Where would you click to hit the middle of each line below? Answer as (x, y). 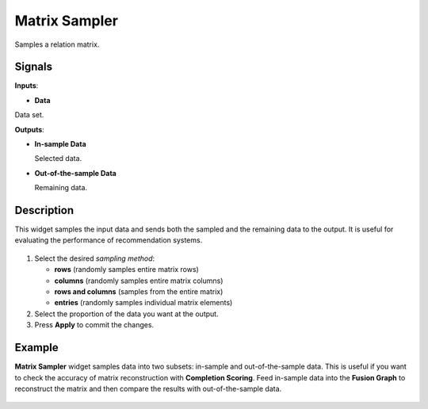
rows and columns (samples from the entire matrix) (139, 292)
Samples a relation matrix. (57, 44)
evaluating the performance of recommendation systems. (109, 240)
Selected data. (58, 159)
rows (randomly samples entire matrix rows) (127, 269)
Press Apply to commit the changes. (94, 325)
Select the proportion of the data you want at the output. (126, 314)
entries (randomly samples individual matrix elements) (143, 303)
